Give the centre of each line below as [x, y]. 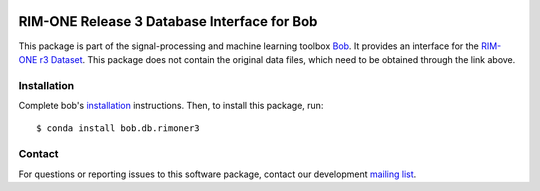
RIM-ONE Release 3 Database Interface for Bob [168, 21]
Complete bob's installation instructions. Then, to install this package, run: [171, 106]
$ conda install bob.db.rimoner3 [118, 128]
